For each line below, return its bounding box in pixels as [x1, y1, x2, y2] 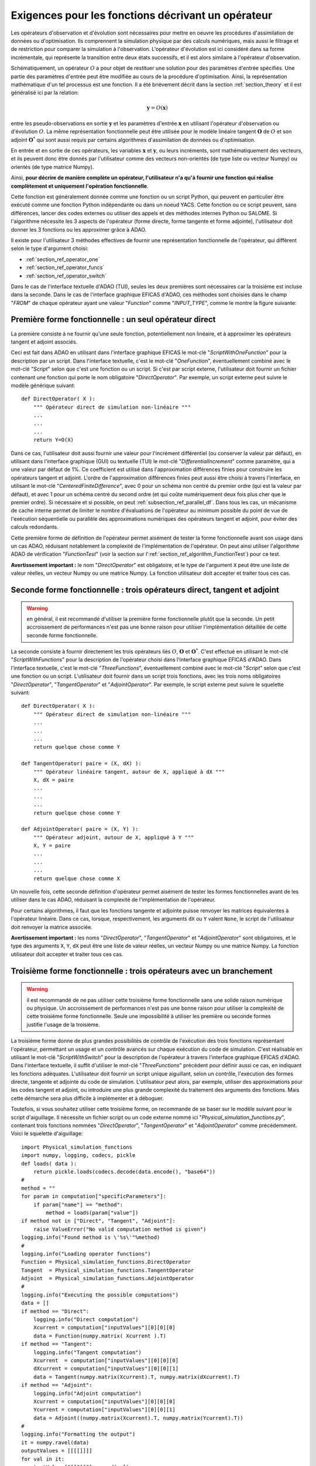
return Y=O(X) [33, 437, 74, 443]
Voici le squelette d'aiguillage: [11, 1130, 83, 1137]
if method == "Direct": [21, 1308, 90, 1315]
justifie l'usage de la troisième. [26, 1021, 101, 1028]
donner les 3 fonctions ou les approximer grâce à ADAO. [11, 226, 147, 233]
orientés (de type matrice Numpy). [11, 163, 94, 170]
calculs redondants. [11, 524, 59, 531]
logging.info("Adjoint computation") [33, 1390, 142, 1397]
